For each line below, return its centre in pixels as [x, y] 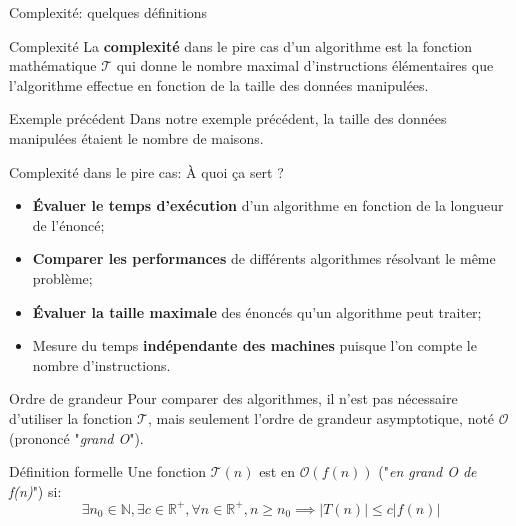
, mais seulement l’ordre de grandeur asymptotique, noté [321, 417]
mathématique [53, 65]
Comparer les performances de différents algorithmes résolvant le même [264, 258]
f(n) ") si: [35, 490]
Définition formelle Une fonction [108, 471]
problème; [62, 277]
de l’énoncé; [68, 224]
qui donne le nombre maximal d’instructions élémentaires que [305, 65]
